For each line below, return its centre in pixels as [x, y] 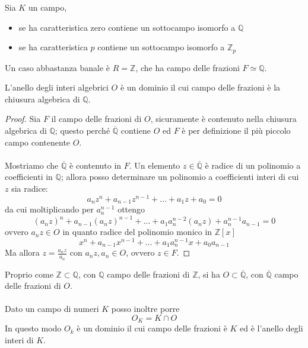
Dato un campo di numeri [52, 309]
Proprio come [29, 274]
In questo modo [33, 328]
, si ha [209, 274]
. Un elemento [155, 165]
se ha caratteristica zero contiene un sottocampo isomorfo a [127, 27]
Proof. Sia [23, 119]
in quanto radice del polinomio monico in [137, 232]
